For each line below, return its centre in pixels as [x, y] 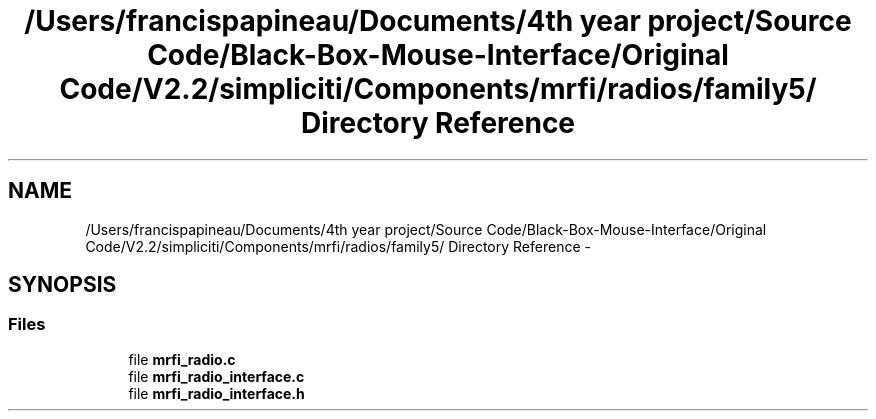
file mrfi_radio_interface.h [216, 393]
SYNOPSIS [62, 285]
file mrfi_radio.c [182, 359]
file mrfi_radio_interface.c [216, 376]
